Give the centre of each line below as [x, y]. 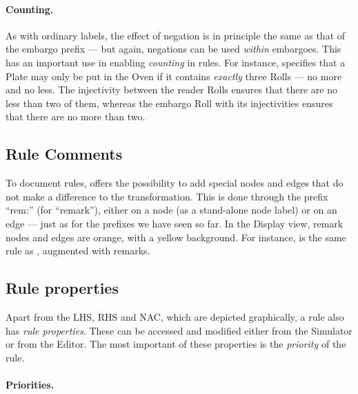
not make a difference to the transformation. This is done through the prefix [167, 196]
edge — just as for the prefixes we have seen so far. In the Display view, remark [175, 223]
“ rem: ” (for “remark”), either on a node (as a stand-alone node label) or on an [171, 210]
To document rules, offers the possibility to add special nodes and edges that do [175, 183]
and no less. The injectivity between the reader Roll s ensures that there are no [172, 90]
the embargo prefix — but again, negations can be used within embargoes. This [173, 49]
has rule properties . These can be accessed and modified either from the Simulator [179, 330]
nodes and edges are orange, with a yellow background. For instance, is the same [176, 237]
